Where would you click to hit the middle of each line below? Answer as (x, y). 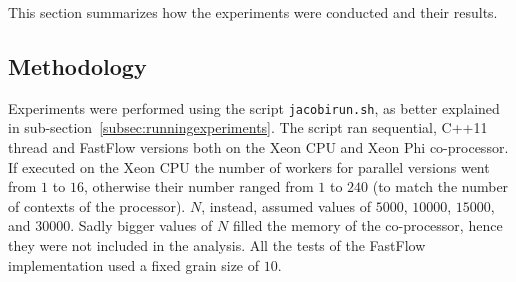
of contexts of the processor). (97, 205)
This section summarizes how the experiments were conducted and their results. (253, 12)
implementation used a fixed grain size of (134, 264)
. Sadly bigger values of (141, 225)
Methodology (77, 65)
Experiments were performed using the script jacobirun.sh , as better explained (254, 107)
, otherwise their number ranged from (198, 186)
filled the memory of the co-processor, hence (367, 225)
